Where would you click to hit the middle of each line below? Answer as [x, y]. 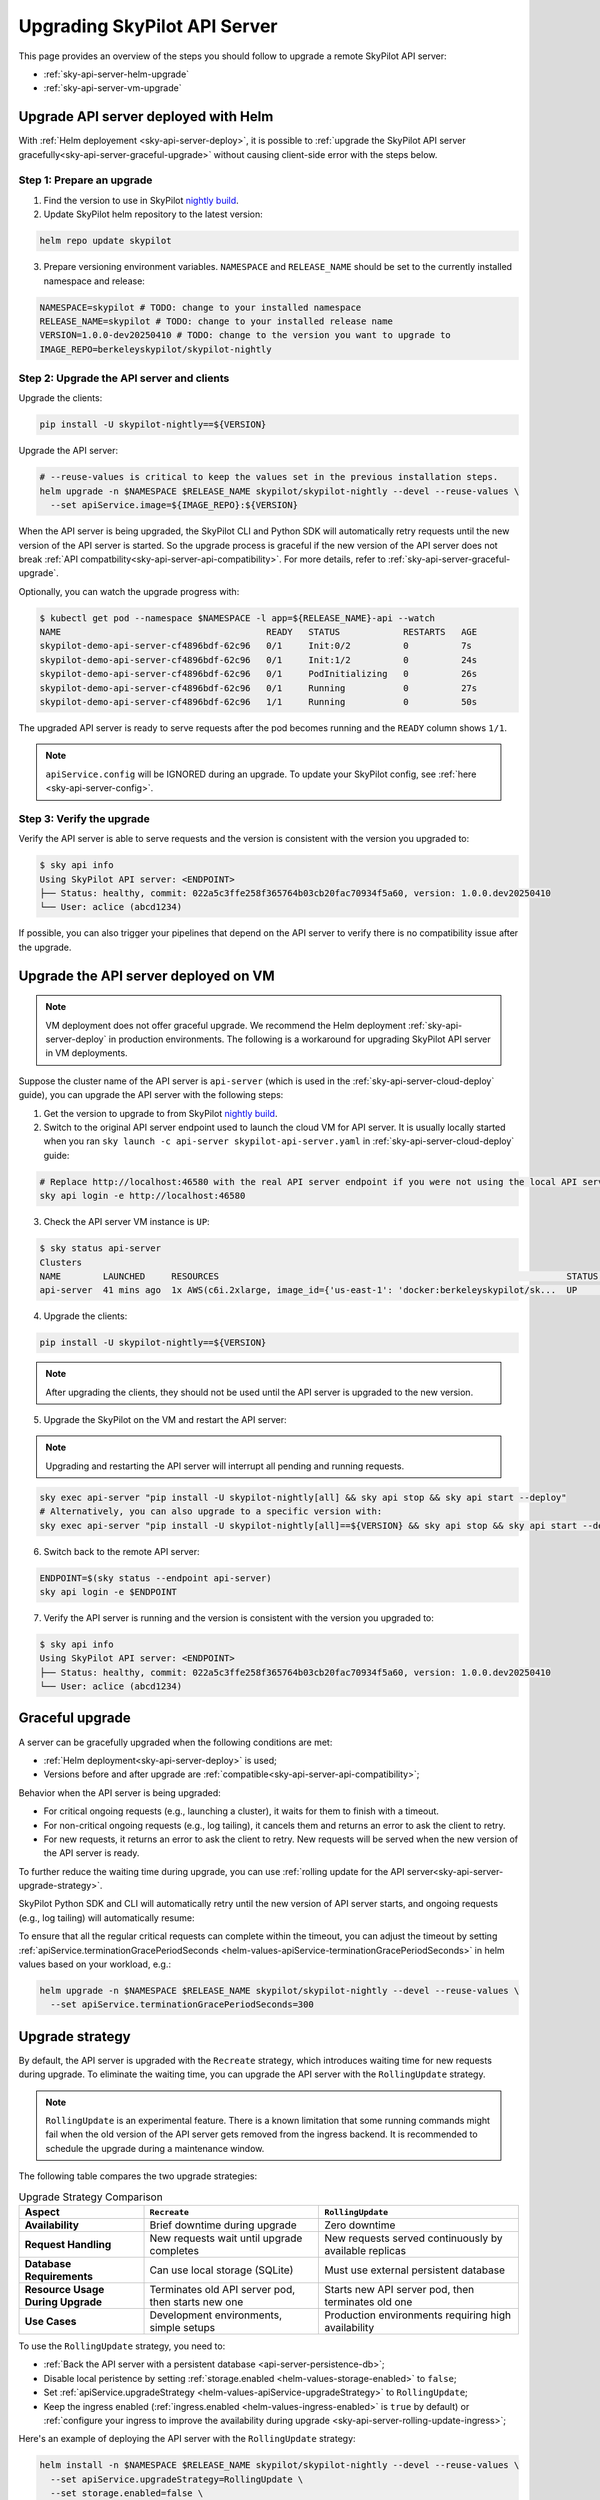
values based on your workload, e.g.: [95, 1964]
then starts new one [196, 2302]
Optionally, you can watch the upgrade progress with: [129, 591]
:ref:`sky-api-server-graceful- [449, 559]
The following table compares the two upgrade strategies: [138, 2176]
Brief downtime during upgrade [223, 2225]
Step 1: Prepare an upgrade [85, 180]
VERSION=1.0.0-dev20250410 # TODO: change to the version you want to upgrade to [245, 335]
